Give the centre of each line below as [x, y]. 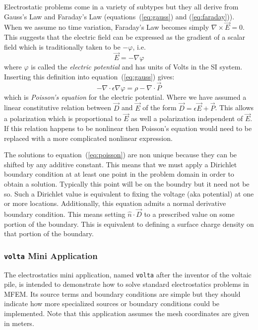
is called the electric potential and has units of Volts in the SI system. [137, 67]
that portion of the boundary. [49, 233]
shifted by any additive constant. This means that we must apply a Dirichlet [121, 164]
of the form [160, 107]
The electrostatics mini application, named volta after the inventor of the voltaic [128, 274]
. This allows [234, 107]
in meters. [19, 323]
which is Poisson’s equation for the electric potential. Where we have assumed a [125, 97]
